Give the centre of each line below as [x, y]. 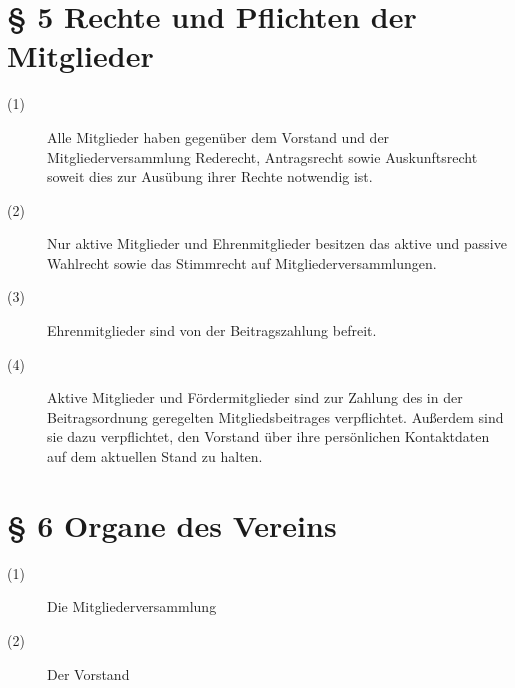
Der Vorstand [88, 673]
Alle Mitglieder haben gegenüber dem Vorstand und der [218, 136]
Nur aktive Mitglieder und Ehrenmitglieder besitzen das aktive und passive [277, 243]
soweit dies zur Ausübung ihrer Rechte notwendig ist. [210, 176]
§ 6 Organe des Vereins [172, 524]
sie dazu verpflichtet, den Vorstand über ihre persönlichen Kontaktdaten [268, 436]
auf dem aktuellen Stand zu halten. [155, 456]
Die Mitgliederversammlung [132, 606]
